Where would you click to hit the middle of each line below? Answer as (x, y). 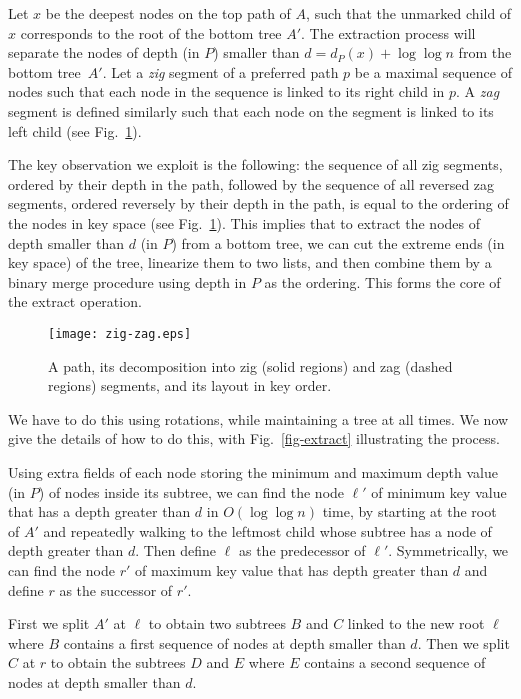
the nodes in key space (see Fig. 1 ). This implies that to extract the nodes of (244, 222)
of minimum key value (439, 491)
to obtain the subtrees (118, 662)
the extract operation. (75, 301)
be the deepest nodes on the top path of (168, 13)
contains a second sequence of (395, 662)
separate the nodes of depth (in (104, 52)
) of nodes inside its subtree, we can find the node (191, 491)
